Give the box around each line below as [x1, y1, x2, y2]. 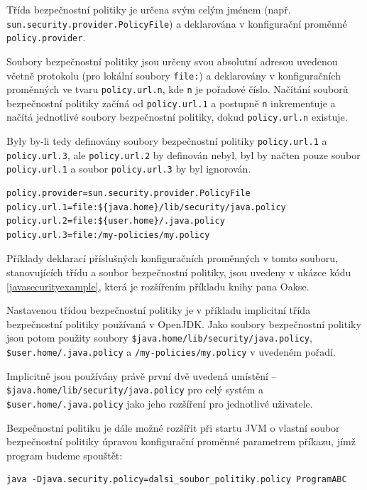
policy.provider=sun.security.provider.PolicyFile [6, 188, 251, 199]
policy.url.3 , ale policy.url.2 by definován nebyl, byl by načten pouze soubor [6, 147, 361, 162]
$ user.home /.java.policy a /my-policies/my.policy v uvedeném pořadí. [6, 344, 336, 359]
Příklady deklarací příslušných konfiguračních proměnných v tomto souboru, [6, 251, 339, 266]
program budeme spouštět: [6, 447, 123, 462]
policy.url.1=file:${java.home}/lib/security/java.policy [6, 202, 286, 212]
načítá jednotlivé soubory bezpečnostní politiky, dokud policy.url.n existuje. [6, 109, 348, 124]
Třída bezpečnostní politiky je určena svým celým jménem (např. [6, 2, 291, 16]
